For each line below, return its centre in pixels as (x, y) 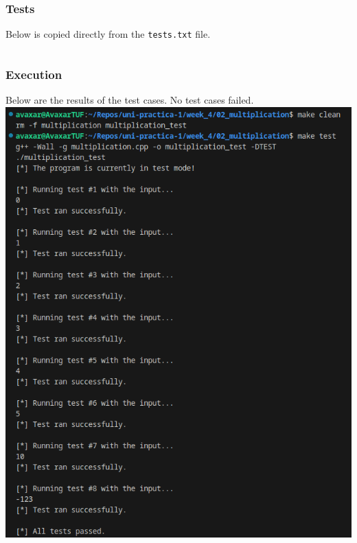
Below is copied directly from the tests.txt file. (108, 34)
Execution (34, 74)
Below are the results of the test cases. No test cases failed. (130, 100)
